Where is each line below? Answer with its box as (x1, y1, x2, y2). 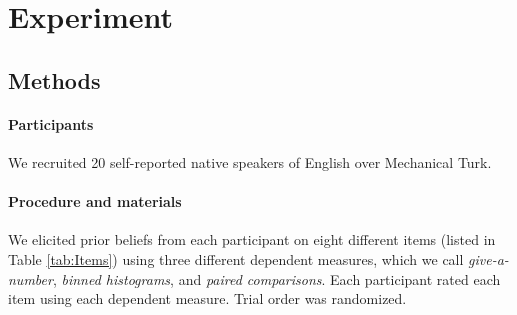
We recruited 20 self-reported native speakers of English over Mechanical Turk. (8, 151, 492, 172)
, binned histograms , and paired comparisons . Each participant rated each (52, 268, 501, 289)
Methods (8, 64, 101, 95)
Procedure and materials (8, 191, 182, 212)
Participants (8, 113, 94, 134)
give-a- (468, 248, 509, 269)
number (8, 268, 53, 289)
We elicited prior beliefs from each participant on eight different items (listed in (8, 229, 496, 250)
